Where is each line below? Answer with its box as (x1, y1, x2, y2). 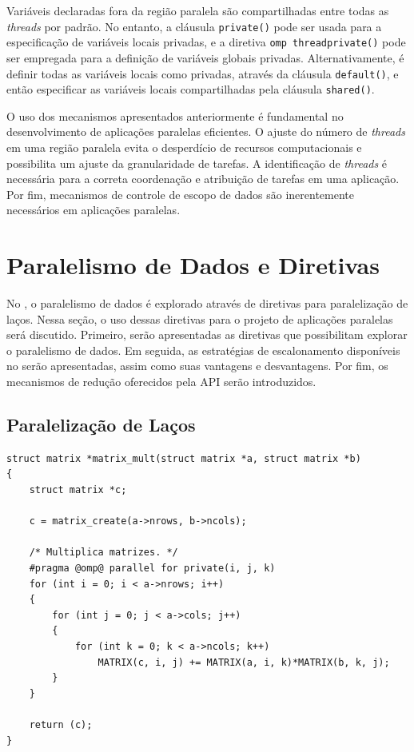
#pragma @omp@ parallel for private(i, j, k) (29, 563, 276, 575)
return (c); (29, 718, 93, 730)
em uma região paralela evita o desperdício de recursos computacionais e (6, 139, 362, 155)
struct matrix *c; (29, 484, 127, 496)
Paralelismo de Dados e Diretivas (6, 249, 380, 281)
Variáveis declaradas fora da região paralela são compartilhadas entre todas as (6, 2, 389, 18)
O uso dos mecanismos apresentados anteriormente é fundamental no (6, 107, 344, 124)
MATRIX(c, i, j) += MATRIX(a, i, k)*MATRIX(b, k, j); (98, 656, 390, 668)
